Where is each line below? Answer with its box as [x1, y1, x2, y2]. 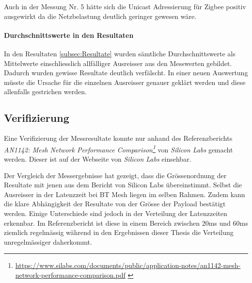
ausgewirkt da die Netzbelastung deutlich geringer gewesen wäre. [4, 11, 197, 21]
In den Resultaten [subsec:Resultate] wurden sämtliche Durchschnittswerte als [4, 48, 236, 58]
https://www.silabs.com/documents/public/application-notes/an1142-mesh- [15, 260, 241, 270]
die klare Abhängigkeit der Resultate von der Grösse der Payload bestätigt [4, 199, 226, 209]
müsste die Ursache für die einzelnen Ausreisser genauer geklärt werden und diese [4, 77, 246, 87]
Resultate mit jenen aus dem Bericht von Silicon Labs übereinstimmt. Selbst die [4, 180, 242, 190]
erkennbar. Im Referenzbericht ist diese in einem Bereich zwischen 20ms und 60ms [4, 217, 248, 228]
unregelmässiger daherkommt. [4, 236, 92, 247]
